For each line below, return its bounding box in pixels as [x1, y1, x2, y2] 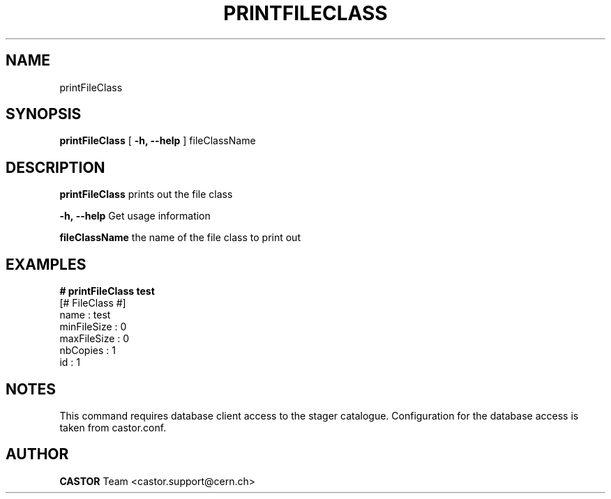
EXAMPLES [6, 255, 86, 273]
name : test [59, 309, 111, 321]
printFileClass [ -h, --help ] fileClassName [59, 135, 256, 147]
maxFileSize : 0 [59, 332, 130, 345]
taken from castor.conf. [59, 421, 167, 433]
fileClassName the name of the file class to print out [59, 231, 301, 244]
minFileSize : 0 [59, 321, 127, 333]
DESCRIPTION [6, 158, 105, 176]
